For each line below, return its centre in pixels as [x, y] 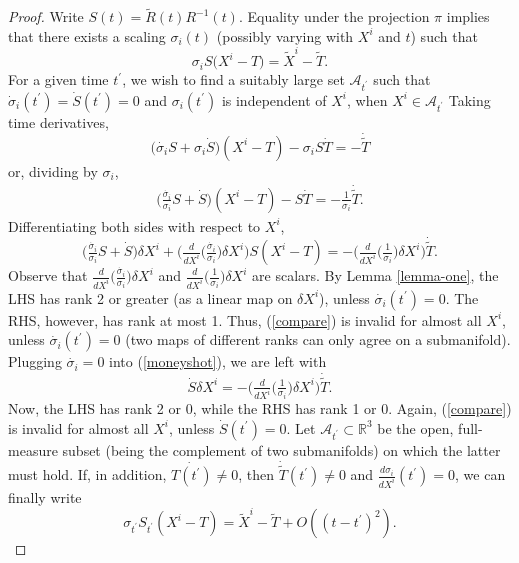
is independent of [274, 99]
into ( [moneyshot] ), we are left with [218, 361]
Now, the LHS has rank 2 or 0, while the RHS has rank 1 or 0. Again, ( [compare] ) [260, 408]
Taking [469, 99]
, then [256, 474]
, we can [480, 474]
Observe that [48, 275]
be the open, [415, 427]
